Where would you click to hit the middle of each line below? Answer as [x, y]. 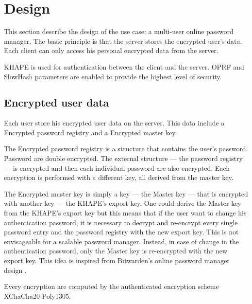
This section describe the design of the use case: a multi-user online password [119, 31]
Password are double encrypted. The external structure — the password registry [123, 158]
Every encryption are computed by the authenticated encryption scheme [111, 286]
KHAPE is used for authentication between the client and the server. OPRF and [124, 66]
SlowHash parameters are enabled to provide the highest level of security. [113, 76]
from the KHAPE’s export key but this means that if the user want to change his [125, 213]
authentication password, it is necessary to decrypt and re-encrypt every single [121, 222]
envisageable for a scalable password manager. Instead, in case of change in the [121, 241]
